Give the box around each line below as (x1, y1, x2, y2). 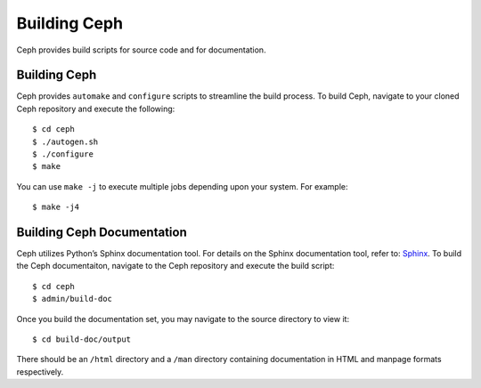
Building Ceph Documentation (16, 225, 187, 239)
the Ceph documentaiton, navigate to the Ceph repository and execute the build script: (16, 261, 335, 271)
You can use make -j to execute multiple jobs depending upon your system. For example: (16, 181, 348, 191)
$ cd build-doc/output (32, 335, 132, 344)
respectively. (16, 366, 64, 377)
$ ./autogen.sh (32, 136, 99, 147)
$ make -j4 (32, 202, 80, 213)
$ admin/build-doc (32, 294, 113, 304)
